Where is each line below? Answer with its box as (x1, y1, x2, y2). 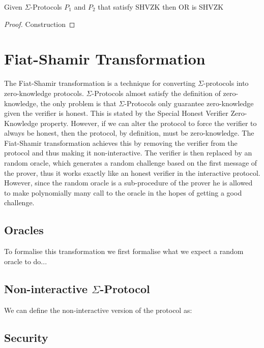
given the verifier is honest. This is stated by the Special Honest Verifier (4, 108, 228, 118)
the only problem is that (40, 98, 116, 108)
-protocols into (203, 78, 249, 88)
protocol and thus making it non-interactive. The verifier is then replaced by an (4, 147, 252, 158)
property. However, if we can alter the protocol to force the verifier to (40, 117, 257, 128)
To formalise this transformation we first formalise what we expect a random (4, 246, 244, 257)
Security (4, 329, 48, 345)
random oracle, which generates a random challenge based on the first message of (4, 157, 257, 168)
